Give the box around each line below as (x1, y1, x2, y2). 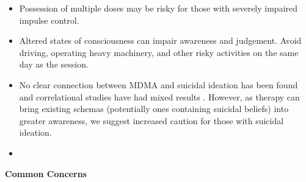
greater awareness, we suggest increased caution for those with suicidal (19, 114, 284, 127)
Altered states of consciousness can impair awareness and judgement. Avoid (19, 34, 302, 47)
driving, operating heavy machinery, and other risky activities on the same (19, 46, 299, 58)
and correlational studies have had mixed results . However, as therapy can (19, 90, 300, 103)
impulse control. (19, 13, 79, 26)
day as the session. (19, 58, 89, 71)
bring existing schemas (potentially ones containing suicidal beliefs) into (19, 102, 289, 115)
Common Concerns (5, 167, 87, 180)
